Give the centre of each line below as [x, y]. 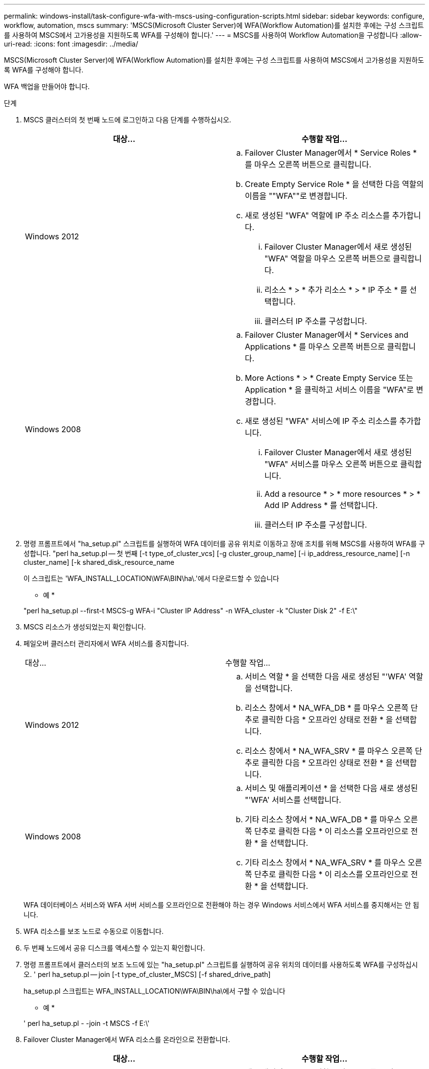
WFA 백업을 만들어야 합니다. [47, 86]
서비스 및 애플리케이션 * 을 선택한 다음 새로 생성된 [332, 788]
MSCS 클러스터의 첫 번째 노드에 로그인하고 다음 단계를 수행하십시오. [128, 120]
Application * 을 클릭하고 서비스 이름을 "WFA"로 [329, 390]
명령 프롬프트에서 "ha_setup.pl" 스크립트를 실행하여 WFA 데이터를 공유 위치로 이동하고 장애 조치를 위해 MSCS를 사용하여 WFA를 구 [224, 544]
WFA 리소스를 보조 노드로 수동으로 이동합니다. [94, 931]
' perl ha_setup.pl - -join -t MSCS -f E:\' [87, 1023]
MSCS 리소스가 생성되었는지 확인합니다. [85, 627]
